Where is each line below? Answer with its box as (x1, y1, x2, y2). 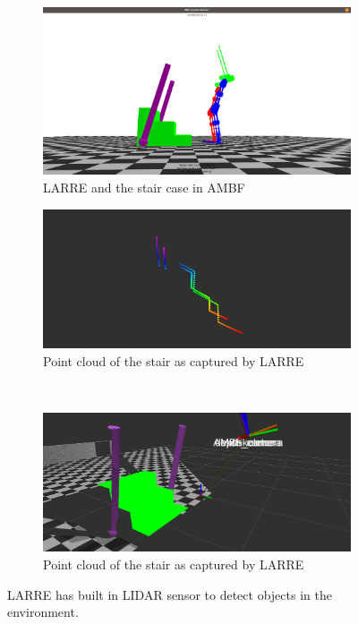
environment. (7, 603, 79, 621)
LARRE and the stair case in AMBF (43, 178, 245, 197)
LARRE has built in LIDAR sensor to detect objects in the (7, 585, 332, 603)
